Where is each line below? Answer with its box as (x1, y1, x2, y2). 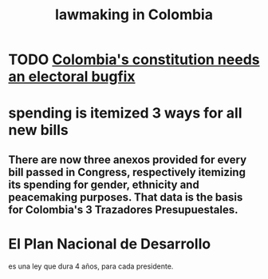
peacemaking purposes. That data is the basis (8, 190, 243, 204)
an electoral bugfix (8, 68, 136, 86)
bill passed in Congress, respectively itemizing (8, 165, 246, 179)
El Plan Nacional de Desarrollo (8, 234, 211, 253)
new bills (8, 122, 69, 139)
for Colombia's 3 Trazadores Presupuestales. (8, 202, 238, 217)
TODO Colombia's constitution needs (8, 50, 260, 69)
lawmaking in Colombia (54, 6, 214, 24)
